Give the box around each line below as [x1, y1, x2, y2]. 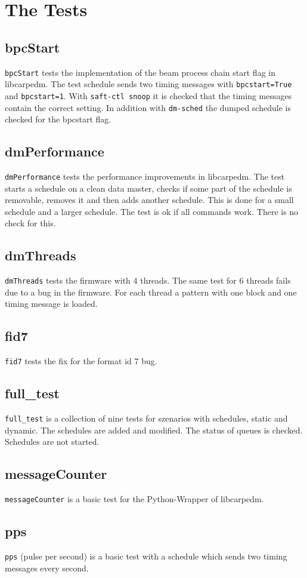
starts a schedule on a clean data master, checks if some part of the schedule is [5, 182, 292, 194]
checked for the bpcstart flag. [5, 113, 111, 125]
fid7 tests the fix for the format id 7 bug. [5, 355, 157, 367]
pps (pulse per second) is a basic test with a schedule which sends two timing [5, 550, 287, 562]
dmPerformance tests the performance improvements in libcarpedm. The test [5, 170, 285, 182]
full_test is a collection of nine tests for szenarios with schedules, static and [5, 412, 288, 425]
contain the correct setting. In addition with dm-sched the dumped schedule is [5, 101, 291, 113]
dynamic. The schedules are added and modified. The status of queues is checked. [5, 423, 303, 436]
